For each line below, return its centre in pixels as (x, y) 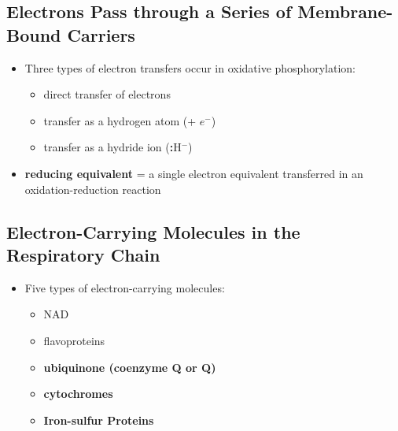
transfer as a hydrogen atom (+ (120, 120)
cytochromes (78, 394)
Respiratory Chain (83, 254)
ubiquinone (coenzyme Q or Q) (130, 367)
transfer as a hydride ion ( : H (112, 147)
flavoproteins (74, 340)
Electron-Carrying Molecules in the (153, 231)
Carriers (101, 34)
